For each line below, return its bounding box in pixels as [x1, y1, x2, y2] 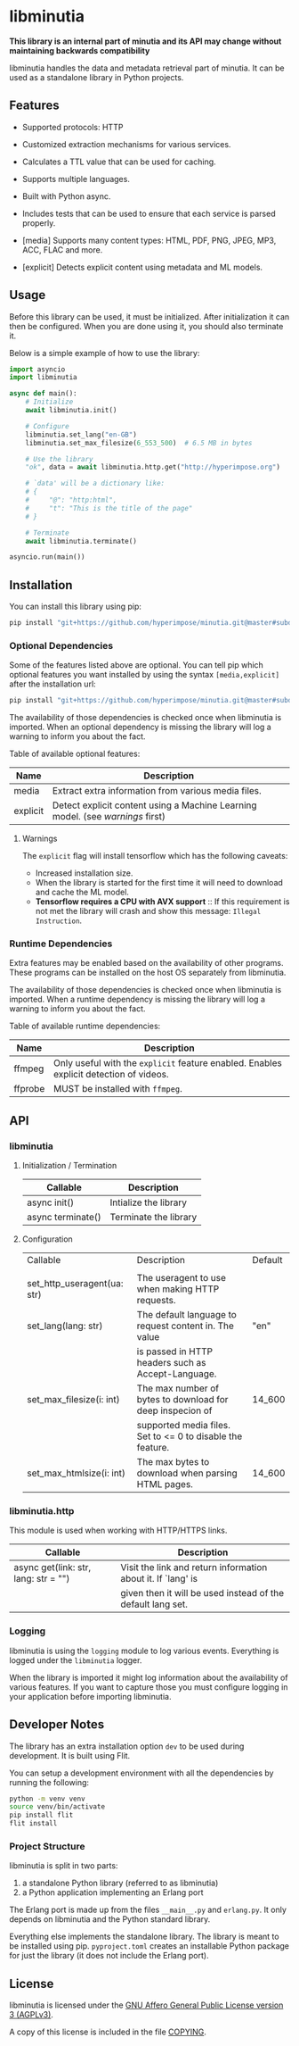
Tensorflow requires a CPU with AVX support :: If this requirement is [35, 896, 290, 907]
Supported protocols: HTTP [21, 121, 124, 132]
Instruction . [35, 915, 83, 926]
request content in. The [136, 1319, 234, 1332]
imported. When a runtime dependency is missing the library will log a [9, 994, 265, 1005]
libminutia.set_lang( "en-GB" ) [25, 430, 138, 439]
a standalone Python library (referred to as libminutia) [21, 1877, 219, 1889]
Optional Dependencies [9, 639, 114, 652]
